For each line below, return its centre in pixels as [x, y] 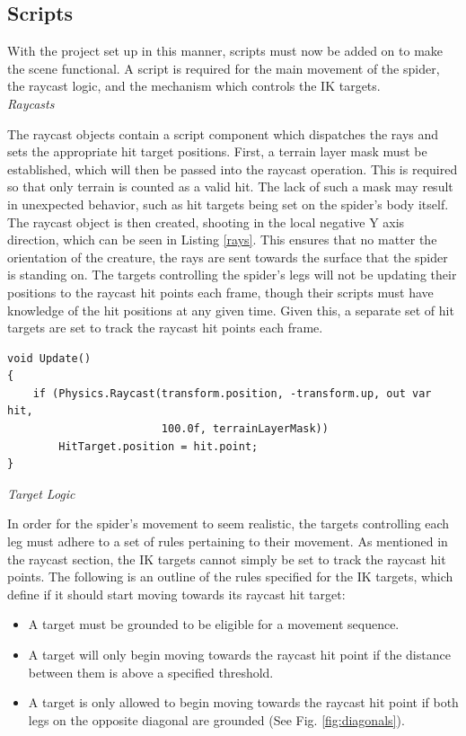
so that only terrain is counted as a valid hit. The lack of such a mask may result [230, 186]
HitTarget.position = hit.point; [158, 446]
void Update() [49, 358]
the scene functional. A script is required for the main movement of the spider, [224, 68]
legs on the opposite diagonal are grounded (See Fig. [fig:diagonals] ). [216, 719]
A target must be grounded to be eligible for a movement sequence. [214, 624]
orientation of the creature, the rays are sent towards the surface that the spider [228, 257]
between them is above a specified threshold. [151, 672]
